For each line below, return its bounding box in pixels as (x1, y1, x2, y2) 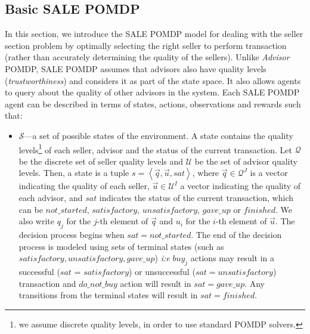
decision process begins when (18, 228, 125, 240)
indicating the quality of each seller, (18, 180, 150, 192)
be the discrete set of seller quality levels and (18, 154, 184, 167)
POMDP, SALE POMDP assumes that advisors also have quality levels (5, 62, 266, 75)
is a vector (250, 166, 288, 179)
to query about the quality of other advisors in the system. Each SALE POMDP (5, 86, 300, 98)
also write (18, 215, 55, 227)
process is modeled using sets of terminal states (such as (18, 240, 224, 252)
